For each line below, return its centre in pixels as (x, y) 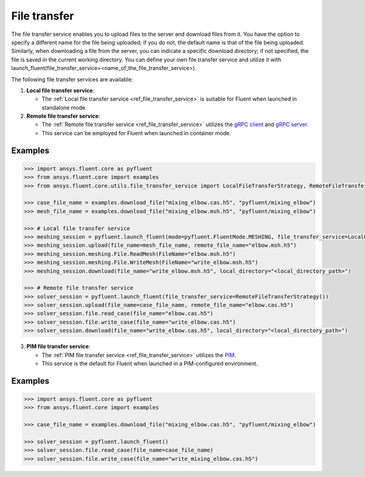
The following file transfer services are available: (72, 79)
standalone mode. (64, 107)
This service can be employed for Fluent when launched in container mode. (136, 133)
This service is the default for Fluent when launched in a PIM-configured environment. (150, 364)
